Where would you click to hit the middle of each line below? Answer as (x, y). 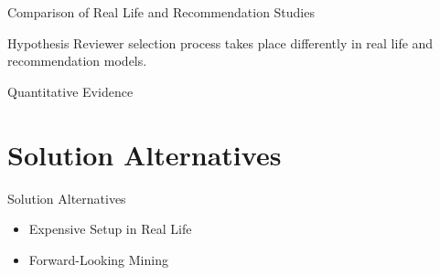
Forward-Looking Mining (98, 259)
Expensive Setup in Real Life (110, 229)
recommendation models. (77, 61)
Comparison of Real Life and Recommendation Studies (161, 12)
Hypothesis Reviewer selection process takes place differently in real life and (220, 42)
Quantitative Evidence (70, 91)
